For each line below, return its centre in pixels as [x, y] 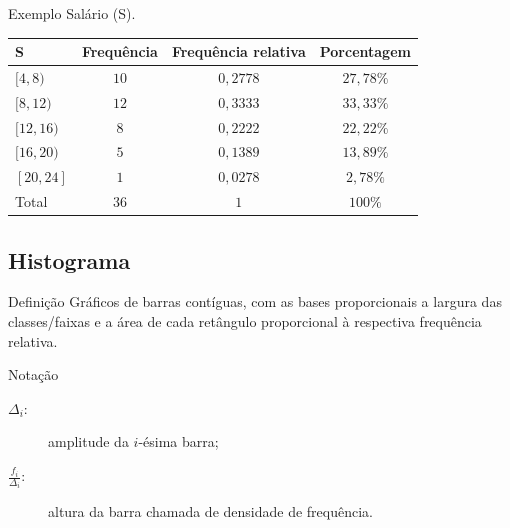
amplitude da [88, 441]
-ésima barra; [178, 441]
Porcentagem [365, 51]
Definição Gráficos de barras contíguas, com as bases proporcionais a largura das [255, 301]
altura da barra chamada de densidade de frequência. [210, 511]
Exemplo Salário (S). [72, 13]
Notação [33, 374]
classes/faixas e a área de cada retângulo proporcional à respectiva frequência [245, 321]
